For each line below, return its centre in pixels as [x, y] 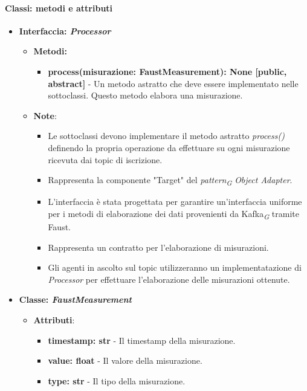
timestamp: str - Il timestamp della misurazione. [142, 340]
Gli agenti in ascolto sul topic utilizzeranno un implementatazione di [175, 267]
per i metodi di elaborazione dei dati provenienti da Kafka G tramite [173, 214]
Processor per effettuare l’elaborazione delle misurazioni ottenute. [169, 279]
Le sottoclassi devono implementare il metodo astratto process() [166, 136]
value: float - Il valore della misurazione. [125, 360]
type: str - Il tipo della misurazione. [117, 380]
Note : [45, 115]
